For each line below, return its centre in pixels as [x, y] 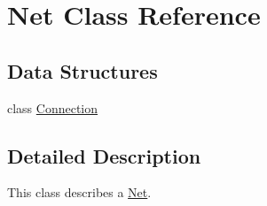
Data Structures [82, 70]
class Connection [53, 107]
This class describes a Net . [79, 192]
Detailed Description [104, 155]
